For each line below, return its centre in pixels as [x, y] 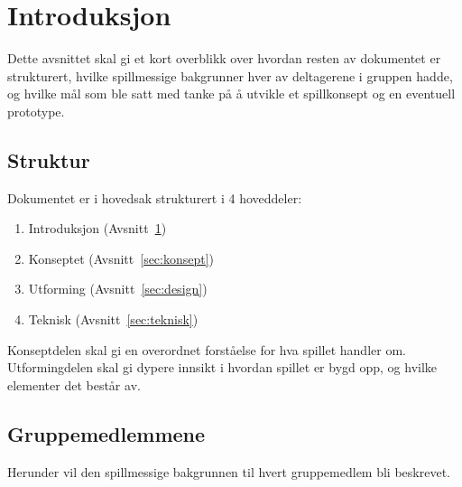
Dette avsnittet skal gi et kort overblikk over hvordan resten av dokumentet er [224, 58]
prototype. [36, 111]
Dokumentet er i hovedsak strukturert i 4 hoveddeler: [155, 197]
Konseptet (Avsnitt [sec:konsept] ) [121, 258]
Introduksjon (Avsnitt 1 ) [97, 228]
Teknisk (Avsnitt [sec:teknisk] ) [113, 319]
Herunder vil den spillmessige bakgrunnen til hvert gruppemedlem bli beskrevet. [229, 471]
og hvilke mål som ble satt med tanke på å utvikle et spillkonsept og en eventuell [231, 94]
